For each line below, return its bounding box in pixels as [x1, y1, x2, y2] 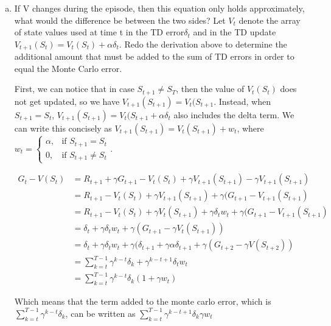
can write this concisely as [14, 121, 112, 134]
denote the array [239, 13, 301, 26]
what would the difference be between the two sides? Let [14, 13, 226, 26]
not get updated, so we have [14, 94, 120, 107]
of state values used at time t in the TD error [14, 26, 184, 38]
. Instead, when [214, 94, 271, 107]
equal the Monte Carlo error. [14, 62, 122, 74]
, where [237, 121, 264, 134]
